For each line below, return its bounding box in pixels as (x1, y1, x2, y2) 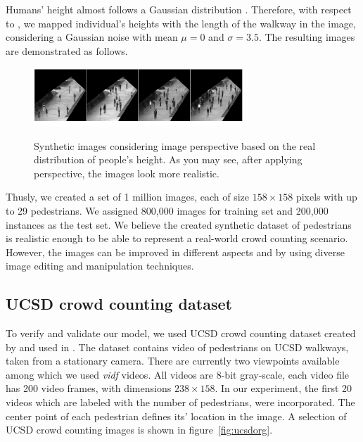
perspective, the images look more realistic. (34, 165, 219, 180)
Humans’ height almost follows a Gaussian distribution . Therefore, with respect (6, 2, 352, 16)
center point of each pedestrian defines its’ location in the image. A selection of (6, 408, 347, 423)
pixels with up (295, 189, 357, 204)
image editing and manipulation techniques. (6, 258, 194, 273)
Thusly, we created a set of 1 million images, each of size (6, 189, 249, 204)
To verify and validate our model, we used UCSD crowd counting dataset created (6, 326, 356, 341)
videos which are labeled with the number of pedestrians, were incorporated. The (6, 395, 355, 410)
